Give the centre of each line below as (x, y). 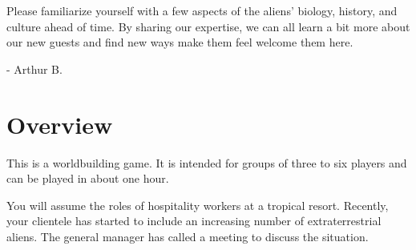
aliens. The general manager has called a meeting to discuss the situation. (188, 236)
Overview (60, 124)
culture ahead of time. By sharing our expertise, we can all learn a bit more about (208, 26)
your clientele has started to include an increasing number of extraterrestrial (194, 221)
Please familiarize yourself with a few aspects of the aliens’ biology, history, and (202, 10)
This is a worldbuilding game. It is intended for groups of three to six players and (207, 162)
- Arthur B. (34, 69)
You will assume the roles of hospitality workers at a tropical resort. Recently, (198, 205)
